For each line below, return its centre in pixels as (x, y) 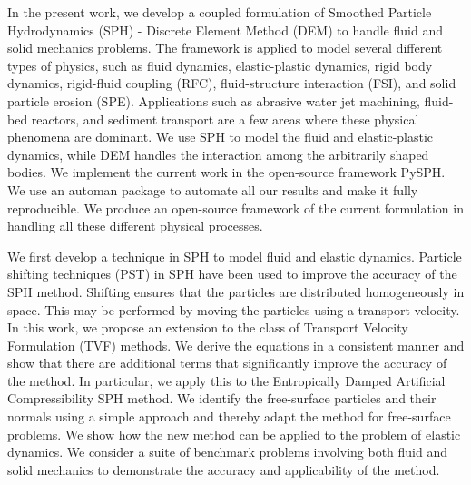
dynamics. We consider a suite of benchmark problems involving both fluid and (228, 452)
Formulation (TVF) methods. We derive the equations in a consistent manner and (236, 345)
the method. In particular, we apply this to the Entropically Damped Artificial (226, 380)
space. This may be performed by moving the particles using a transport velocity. (234, 309)
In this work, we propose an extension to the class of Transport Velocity (208, 327)
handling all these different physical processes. (135, 226)
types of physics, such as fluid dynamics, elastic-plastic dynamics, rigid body (220, 65)
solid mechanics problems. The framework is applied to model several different (225, 48)
